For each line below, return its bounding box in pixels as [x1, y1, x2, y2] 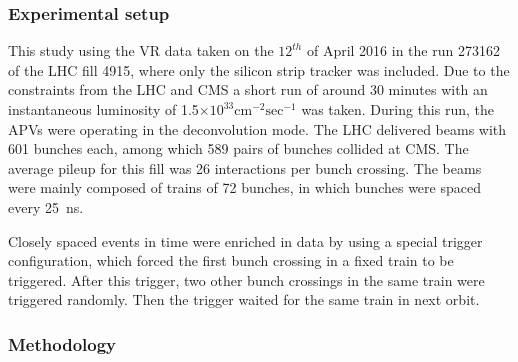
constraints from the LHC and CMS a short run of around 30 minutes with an [8, 79, 488, 100]
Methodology [8, 331, 117, 356]
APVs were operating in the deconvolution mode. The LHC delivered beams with [8, 118, 507, 139]
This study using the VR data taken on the [8, 40, 274, 61]
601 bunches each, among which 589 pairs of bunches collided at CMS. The [8, 138, 469, 159]
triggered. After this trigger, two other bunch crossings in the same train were [8, 269, 485, 290]
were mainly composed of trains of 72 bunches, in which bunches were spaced [8, 177, 481, 198]
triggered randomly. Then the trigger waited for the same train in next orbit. [8, 289, 480, 310]
